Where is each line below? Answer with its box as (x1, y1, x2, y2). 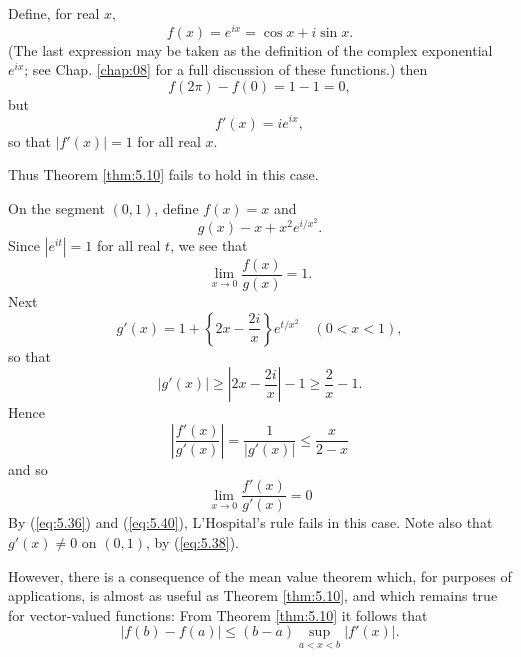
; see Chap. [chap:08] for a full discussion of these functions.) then (24, 59, 428, 80)
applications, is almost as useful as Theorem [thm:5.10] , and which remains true (8, 585, 498, 606)
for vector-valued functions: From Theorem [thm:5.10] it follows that (8, 604, 428, 625)
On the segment (8, 197, 105, 218)
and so (8, 458, 48, 479)
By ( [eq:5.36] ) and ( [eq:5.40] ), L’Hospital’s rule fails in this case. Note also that (8, 512, 493, 533)
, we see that (170, 234, 248, 255)
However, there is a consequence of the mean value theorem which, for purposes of (8, 565, 512, 586)
